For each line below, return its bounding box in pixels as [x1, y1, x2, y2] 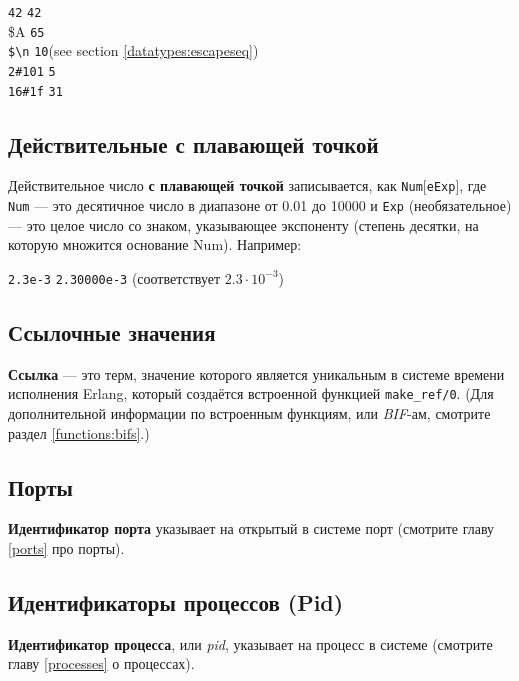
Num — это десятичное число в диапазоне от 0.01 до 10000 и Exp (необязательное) [8, 195, 512, 216]
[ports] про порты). [8, 538, 125, 559]
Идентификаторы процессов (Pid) [8, 587, 344, 618]
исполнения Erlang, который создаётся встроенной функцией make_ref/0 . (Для [8, 383, 494, 404]
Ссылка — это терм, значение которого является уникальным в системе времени [8, 363, 505, 384]
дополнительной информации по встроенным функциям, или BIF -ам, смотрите [8, 403, 491, 424]
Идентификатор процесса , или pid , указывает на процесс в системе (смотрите [8, 633, 493, 654]
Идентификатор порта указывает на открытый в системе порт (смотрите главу [8, 518, 495, 539]
